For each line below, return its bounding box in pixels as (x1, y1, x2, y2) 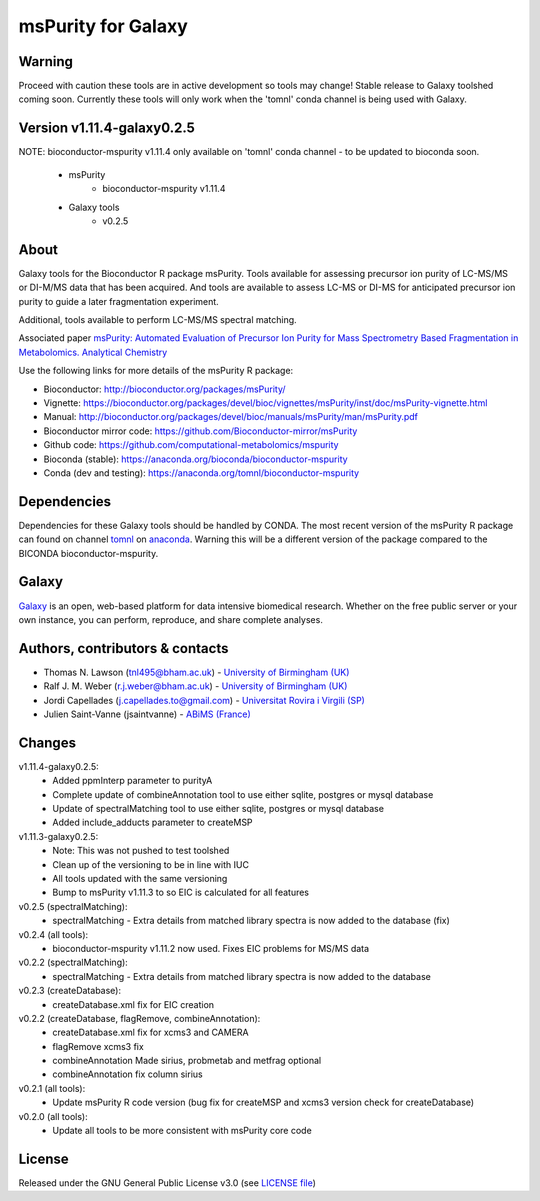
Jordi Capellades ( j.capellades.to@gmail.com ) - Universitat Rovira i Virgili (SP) (43, 694, 365, 706)
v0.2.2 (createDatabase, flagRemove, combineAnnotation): (18, 1012, 261, 1024)
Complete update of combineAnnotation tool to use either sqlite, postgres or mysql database (52, 788, 434, 800)
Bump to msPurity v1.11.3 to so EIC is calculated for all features (52, 886, 310, 899)
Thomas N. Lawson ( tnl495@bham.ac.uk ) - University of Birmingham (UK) (43, 666, 350, 678)
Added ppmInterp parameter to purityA (52, 775, 213, 787)
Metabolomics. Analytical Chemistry (18, 346, 168, 358)
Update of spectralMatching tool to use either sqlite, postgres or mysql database (52, 803, 385, 815)
